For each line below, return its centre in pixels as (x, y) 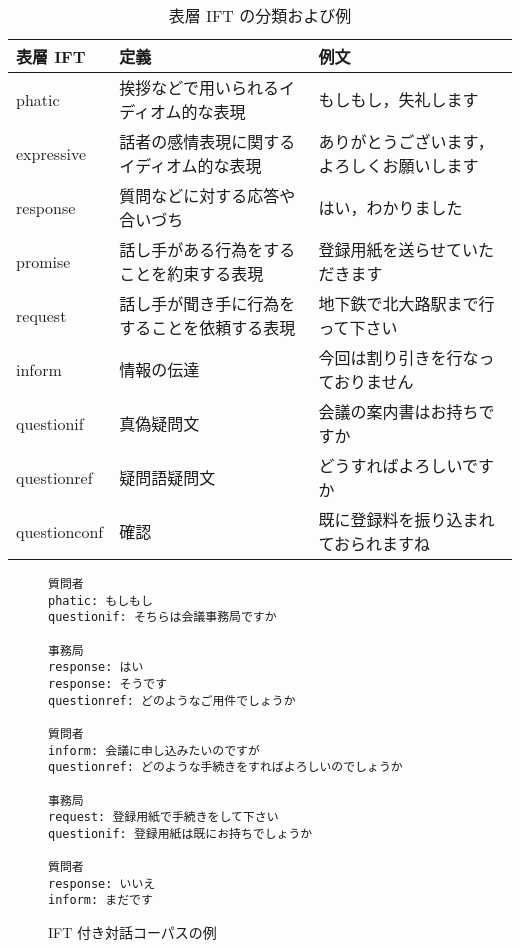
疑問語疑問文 (167, 477)
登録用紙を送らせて (390, 249)
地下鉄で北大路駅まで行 (406, 303)
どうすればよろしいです (406, 465)
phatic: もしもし (100, 600)
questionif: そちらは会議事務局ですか (162, 617)
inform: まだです (100, 900)
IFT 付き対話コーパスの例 (132, 932)
